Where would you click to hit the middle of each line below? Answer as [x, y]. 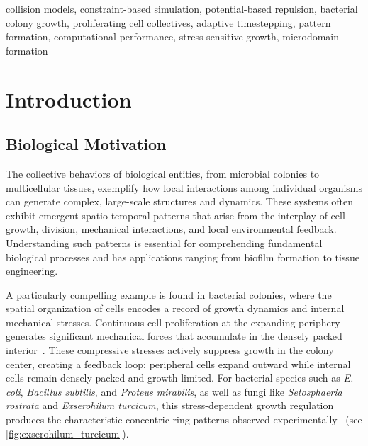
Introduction [69, 99]
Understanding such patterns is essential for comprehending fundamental [164, 242]
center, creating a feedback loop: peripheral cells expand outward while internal [178, 364]
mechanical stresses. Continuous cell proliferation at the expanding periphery [173, 322]
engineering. [32, 271]
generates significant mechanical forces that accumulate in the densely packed [174, 336]
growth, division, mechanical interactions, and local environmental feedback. [171, 229]
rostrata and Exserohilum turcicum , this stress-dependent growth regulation [170, 405]
